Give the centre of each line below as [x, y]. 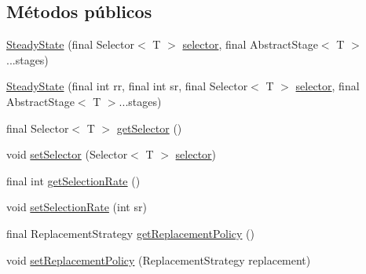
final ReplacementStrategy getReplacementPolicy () [131, 233]
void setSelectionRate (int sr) [77, 207]
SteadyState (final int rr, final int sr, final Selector [127, 86]
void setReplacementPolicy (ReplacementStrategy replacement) [159, 259]
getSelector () [149, 128]
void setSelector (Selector [67, 154]
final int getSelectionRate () [73, 180]
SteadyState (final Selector [71, 44]
